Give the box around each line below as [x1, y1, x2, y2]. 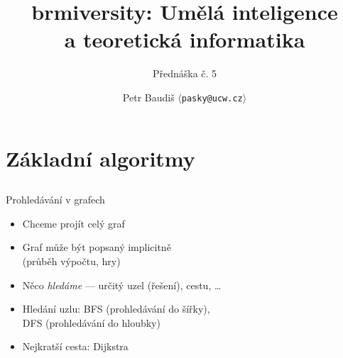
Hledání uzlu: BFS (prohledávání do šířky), [22, 301, 210, 316]
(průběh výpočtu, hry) [22, 253, 121, 268]
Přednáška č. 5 [152, 66, 217, 81]
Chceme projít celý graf [22, 216, 125, 230]
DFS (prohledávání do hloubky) [22, 315, 160, 330]
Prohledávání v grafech [6, 192, 105, 207]
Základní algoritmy [6, 143, 195, 172]
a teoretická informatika [64, 25, 305, 54]
